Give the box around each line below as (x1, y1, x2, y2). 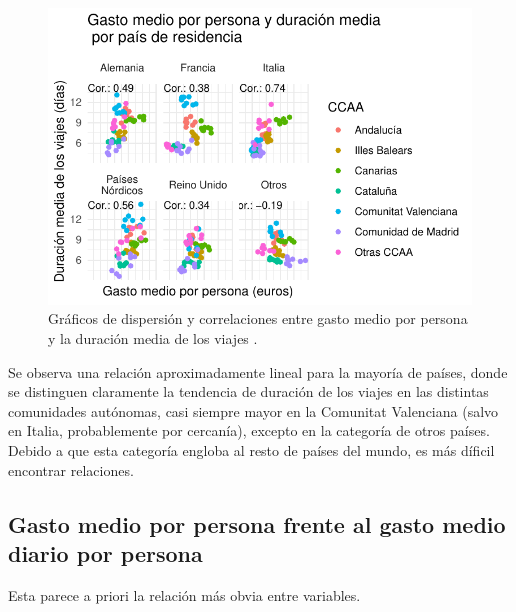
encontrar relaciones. (8, 459, 134, 480)
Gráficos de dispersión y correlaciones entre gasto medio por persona (48, 308, 468, 329)
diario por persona (8, 537, 203, 568)
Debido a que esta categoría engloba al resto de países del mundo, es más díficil (8, 439, 495, 460)
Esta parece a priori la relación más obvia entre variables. (8, 584, 361, 605)
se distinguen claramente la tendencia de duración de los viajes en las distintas (8, 381, 489, 402)
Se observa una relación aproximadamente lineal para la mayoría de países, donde (8, 361, 508, 382)
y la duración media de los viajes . (48, 327, 258, 348)
